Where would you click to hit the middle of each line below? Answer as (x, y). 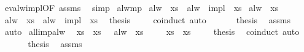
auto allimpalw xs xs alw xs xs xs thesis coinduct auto (152, 32)
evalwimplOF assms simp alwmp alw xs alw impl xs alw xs (142, 7)
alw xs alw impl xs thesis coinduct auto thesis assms (147, 19)
